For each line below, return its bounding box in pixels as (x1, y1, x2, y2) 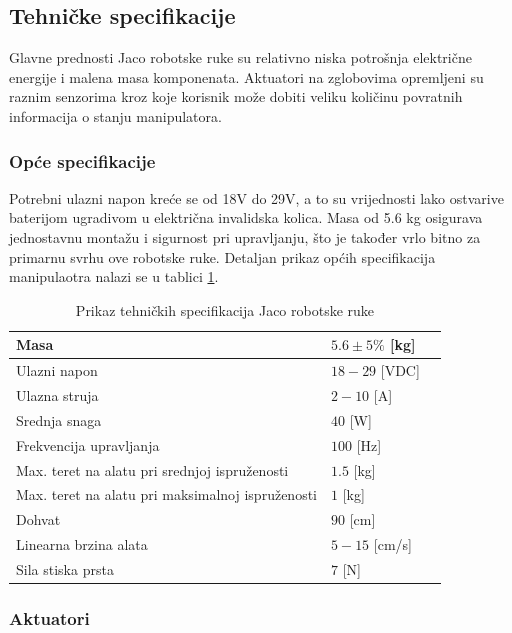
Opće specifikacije (9, 148, 156, 173)
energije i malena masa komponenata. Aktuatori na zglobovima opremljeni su (9, 66, 484, 87)
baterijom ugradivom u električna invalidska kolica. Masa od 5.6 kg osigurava (9, 207, 483, 228)
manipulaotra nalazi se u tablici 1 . (9, 266, 219, 287)
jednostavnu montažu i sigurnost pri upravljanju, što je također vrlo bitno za (9, 226, 481, 247)
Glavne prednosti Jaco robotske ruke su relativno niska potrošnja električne (9, 47, 472, 68)
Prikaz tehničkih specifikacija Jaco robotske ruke (75, 299, 375, 320)
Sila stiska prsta (16, 558, 114, 579)
